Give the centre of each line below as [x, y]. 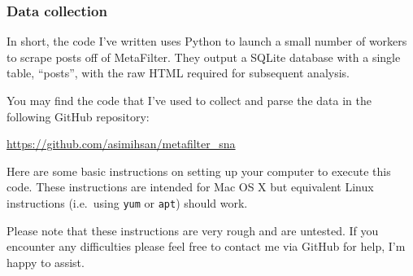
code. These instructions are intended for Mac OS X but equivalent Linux [190, 187]
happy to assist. [46, 262]
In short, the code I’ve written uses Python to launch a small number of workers [207, 41]
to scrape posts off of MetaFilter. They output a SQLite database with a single [204, 57]
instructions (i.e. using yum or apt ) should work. [127, 202]
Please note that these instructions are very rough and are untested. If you [193, 230]
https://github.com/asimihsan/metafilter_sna [121, 144]
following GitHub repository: [78, 116]
